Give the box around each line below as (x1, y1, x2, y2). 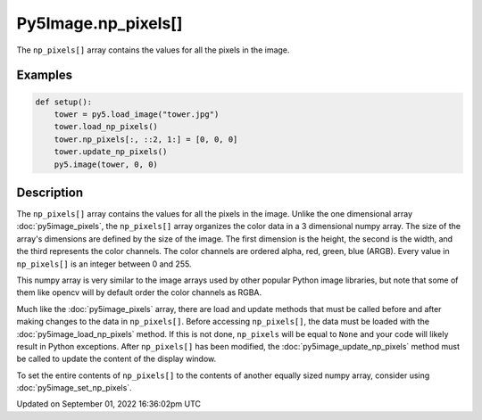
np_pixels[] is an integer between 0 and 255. (16, 259, 192, 269)
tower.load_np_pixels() (54, 121, 158, 132)
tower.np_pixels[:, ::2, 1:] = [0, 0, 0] (54, 134, 238, 144)
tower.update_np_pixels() (54, 147, 168, 157)
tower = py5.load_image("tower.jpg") (54, 109, 220, 119)
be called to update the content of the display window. (16, 353, 217, 365)
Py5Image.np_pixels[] (16, 13, 183, 33)
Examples (16, 68, 73, 83)
